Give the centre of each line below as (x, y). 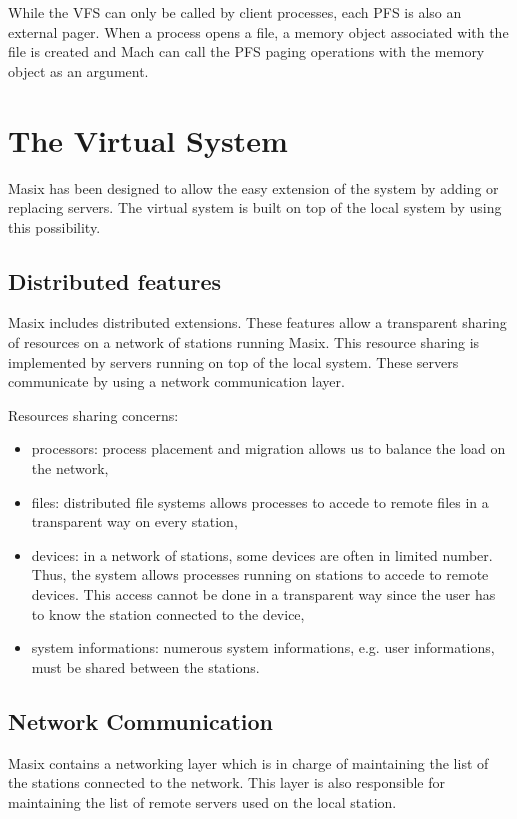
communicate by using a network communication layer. (176, 381)
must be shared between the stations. (145, 666)
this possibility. (54, 226)
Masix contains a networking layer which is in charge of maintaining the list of (248, 762)
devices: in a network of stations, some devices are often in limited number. (262, 554)
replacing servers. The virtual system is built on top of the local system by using (255, 207)
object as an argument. (78, 70)
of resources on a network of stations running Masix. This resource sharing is (244, 342)
